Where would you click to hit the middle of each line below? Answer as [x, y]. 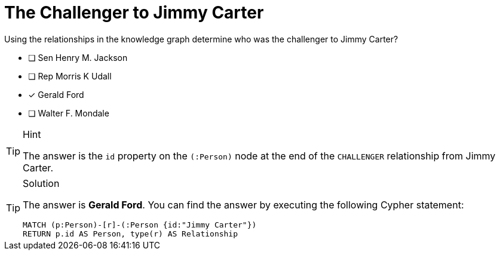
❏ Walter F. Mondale [69, 113]
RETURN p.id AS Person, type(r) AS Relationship [131, 234]
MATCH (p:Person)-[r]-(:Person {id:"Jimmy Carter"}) [140, 225]
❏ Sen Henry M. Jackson [78, 57]
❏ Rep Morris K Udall [70, 76]
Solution [41, 183]
